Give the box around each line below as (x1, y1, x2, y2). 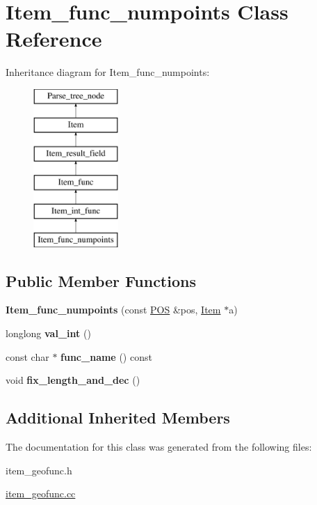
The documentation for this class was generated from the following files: (6, 440, 312, 454)
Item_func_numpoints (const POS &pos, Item (6, 302, 221, 317)
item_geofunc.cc (6, 486, 76, 501)
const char (6, 349, 49, 364)
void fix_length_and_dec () (6, 373, 140, 387)
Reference (6, 24, 102, 53)
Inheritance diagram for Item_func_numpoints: (6, 65, 210, 79)
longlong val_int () (6, 326, 91, 341)
